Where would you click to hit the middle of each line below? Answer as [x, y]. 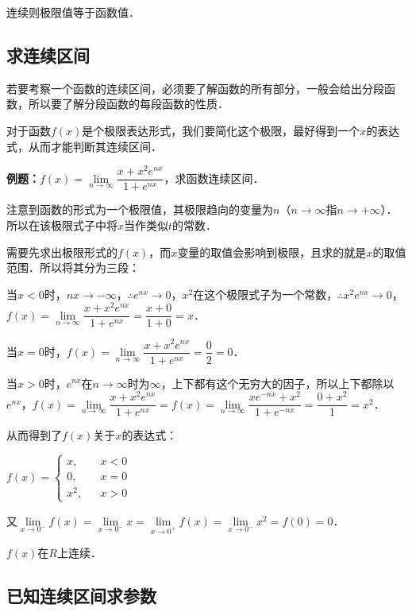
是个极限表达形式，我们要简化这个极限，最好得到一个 [221, 130]
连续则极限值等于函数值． [73, 12]
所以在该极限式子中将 [62, 225]
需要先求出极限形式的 [62, 252]
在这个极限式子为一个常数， [266, 294]
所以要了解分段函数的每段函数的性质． [128, 104]
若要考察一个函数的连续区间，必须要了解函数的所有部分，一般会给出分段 [195, 88]
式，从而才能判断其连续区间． [84, 146]
